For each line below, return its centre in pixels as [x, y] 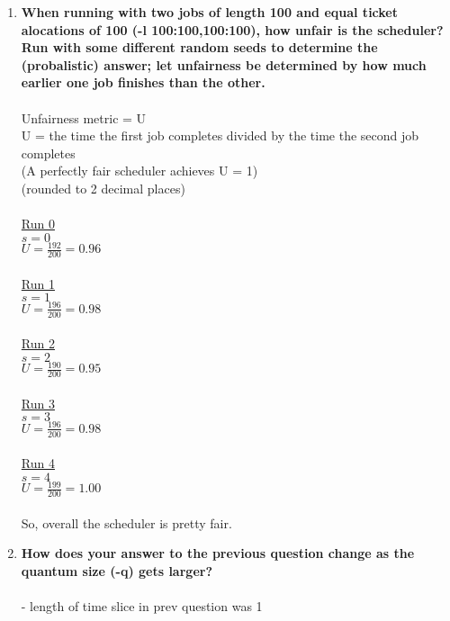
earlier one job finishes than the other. [143, 82]
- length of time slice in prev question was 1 [142, 606]
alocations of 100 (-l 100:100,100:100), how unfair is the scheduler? [232, 29]
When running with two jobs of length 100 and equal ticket [209, 12]
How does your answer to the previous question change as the [218, 553]
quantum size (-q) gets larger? [117, 570]
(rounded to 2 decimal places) [103, 188]
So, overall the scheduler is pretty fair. [126, 522]
